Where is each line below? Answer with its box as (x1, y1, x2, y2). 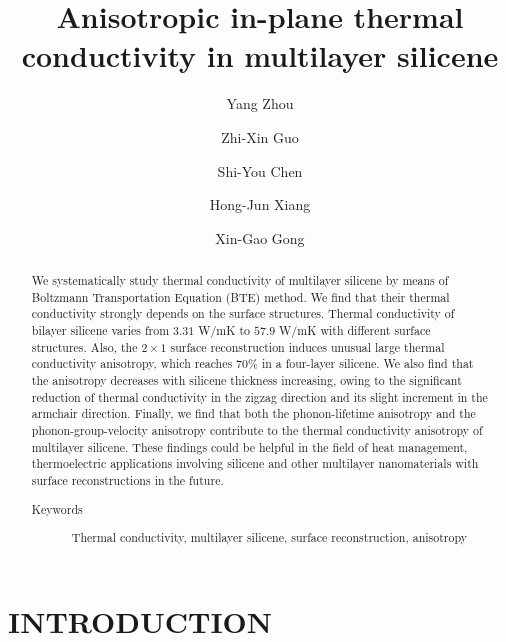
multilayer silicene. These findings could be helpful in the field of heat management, (31, 438, 468, 455)
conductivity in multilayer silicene (21, 35, 499, 76)
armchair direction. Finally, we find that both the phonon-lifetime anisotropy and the (31, 405, 476, 422)
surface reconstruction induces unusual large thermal (170, 338, 445, 355)
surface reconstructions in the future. (31, 471, 224, 488)
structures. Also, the (31, 338, 138, 355)
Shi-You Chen (217, 160, 303, 181)
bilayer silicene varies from (31, 322, 170, 339)
